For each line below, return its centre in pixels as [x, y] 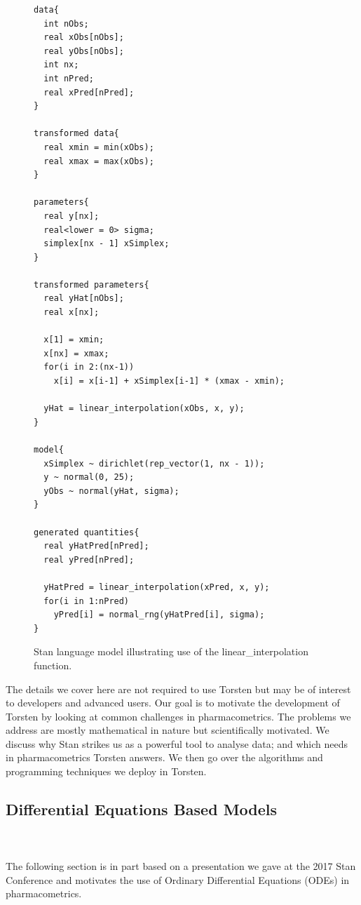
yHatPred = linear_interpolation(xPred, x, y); [157, 587]
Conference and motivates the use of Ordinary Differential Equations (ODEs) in [178, 879]
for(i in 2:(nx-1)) [89, 367]
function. [53, 665]
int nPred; [69, 78]
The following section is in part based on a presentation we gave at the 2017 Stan [181, 866]
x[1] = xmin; [74, 340]
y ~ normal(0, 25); [89, 477]
